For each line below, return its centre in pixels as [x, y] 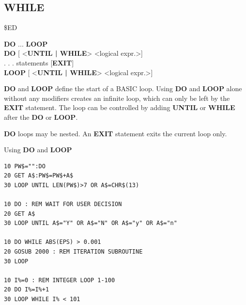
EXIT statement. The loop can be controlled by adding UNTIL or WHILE [120, 107]
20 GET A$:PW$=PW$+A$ [39, 176]
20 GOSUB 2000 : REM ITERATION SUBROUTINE [73, 252]
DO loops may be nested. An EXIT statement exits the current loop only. [115, 133]
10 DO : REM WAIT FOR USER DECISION [63, 204]
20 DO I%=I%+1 [27, 290]
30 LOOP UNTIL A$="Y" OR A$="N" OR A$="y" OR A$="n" [91, 223]
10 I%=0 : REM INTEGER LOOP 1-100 [60, 280]
